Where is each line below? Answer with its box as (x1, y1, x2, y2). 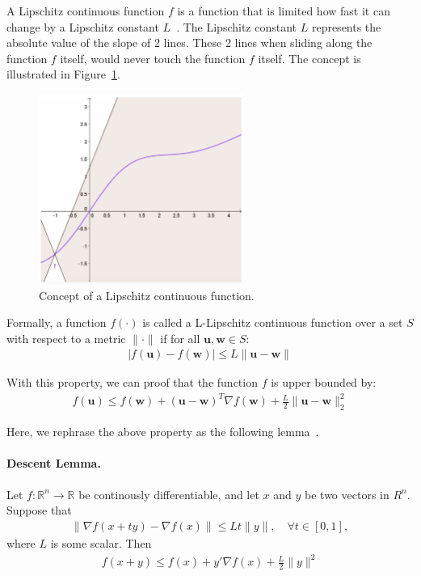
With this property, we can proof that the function (6, 374, 258, 391)
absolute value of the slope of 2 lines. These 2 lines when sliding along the (6, 34, 373, 51)
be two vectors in (305, 485, 389, 502)
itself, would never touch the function (60, 49, 246, 66)
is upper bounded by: (271, 374, 377, 391)
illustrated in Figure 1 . (6, 66, 120, 83)
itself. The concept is (258, 49, 361, 66)
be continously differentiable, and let (78, 485, 259, 502)
